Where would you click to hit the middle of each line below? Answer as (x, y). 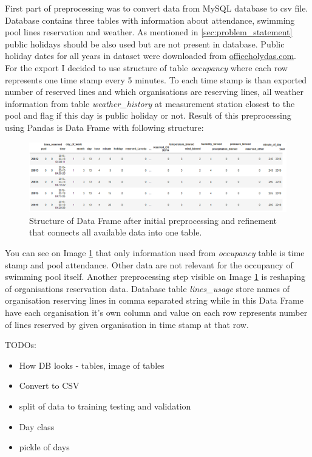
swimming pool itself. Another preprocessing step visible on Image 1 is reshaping (155, 277)
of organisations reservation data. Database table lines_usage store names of (148, 288)
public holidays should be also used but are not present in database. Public (145, 44)
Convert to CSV (49, 385)
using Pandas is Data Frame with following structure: (104, 127)
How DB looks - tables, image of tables (92, 365)
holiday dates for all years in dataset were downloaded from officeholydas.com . (151, 56)
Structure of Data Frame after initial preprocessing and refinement (153, 220)
